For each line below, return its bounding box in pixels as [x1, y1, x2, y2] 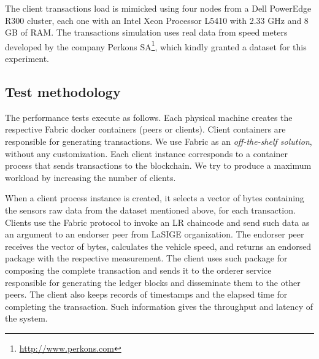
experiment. [5, 52, 49, 65]
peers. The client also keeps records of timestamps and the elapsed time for [5, 288, 288, 301]
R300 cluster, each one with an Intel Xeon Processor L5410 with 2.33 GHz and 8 [5, 14, 309, 26]
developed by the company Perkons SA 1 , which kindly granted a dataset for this [5, 38, 307, 53]
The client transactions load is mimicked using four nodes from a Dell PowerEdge [5, 2, 312, 14]
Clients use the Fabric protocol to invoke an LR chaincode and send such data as [5, 215, 310, 228]
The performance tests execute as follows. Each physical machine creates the [5, 110, 293, 123]
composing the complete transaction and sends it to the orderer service [5, 263, 272, 276]
